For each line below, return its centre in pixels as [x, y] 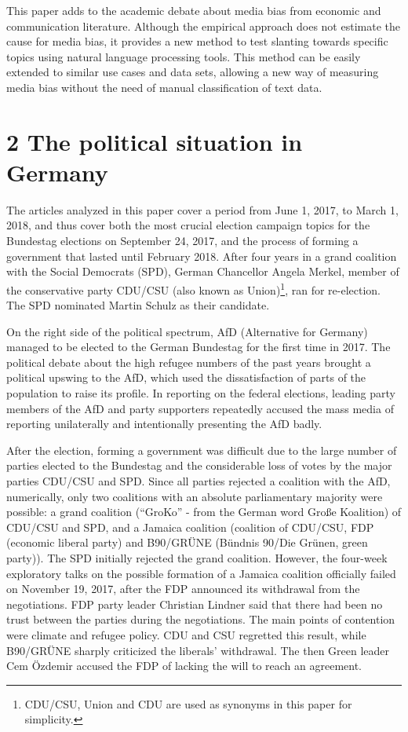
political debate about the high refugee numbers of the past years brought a [189, 362]
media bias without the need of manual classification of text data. [164, 87]
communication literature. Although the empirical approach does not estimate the [203, 26]
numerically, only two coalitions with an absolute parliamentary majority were [195, 496]
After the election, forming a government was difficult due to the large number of [202, 450]
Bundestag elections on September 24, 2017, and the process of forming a [182, 241]
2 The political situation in [155, 141]
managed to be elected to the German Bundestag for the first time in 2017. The [199, 347]
